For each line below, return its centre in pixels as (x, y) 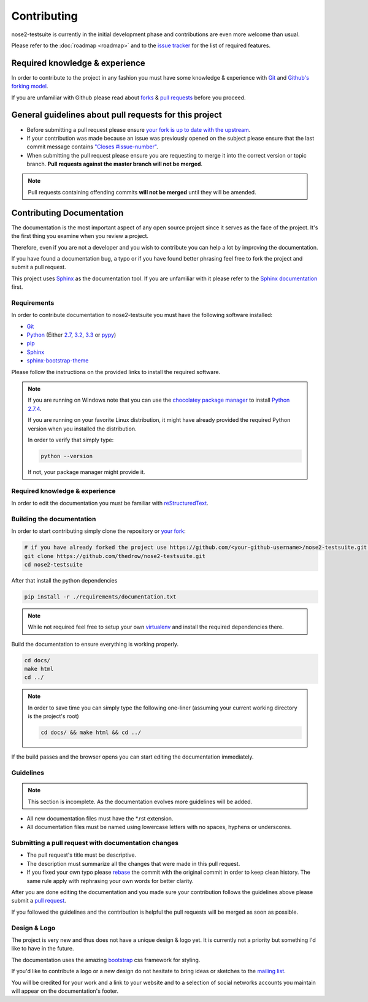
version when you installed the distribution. (82, 429)
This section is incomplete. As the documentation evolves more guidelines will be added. (140, 801)
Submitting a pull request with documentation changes (95, 843)
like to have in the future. (43, 949)
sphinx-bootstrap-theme (58, 361)
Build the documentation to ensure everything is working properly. (95, 644)
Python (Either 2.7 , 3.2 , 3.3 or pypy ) (71, 335)
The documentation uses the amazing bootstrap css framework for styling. (106, 960)
